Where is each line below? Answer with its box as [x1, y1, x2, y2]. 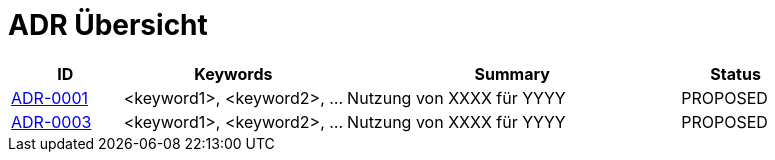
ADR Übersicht [8, 8, 208, 42]
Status [710, 63, 761, 84]
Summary [474, 63, 550, 84]
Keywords [194, 63, 273, 84]
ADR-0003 [11, 111, 92, 132]
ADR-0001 [11, 87, 89, 108]
